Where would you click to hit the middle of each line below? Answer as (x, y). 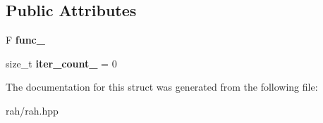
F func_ (25, 40)
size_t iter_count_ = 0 (61, 63)
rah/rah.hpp (32, 110)
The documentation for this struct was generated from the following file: (162, 87)
